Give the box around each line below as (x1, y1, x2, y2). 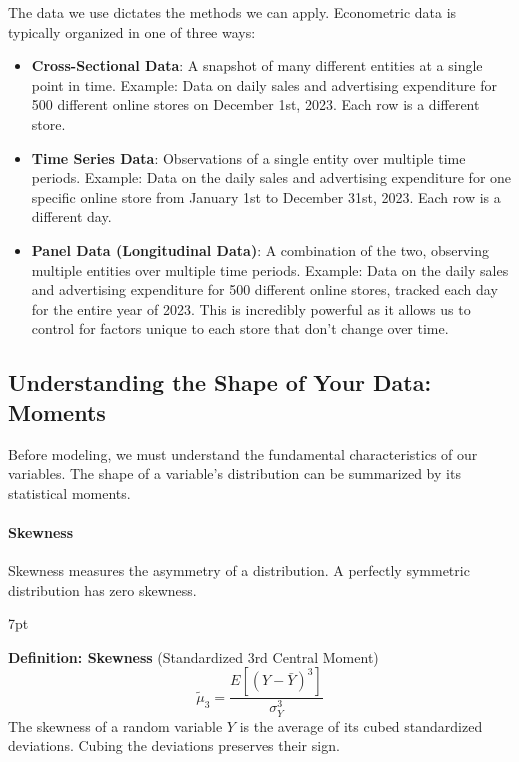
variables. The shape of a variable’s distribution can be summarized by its (8, 463, 461, 484)
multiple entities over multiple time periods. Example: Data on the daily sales (31, 259, 509, 280)
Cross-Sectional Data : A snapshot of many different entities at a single (31, 55, 483, 76)
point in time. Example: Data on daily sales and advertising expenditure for (31, 74, 497, 95)
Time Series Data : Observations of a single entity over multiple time (31, 147, 466, 168)
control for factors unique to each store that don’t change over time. (31, 318, 449, 339)
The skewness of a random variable (8, 715, 223, 736)
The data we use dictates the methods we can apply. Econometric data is (8, 2, 457, 22)
